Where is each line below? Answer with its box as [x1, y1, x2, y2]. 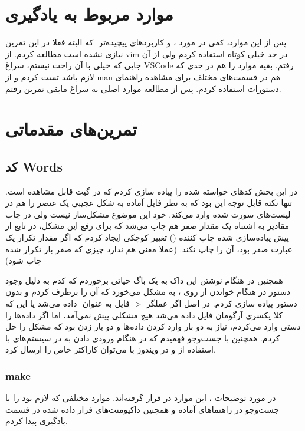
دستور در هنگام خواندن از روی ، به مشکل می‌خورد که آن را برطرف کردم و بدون [5, 285, 291, 298]
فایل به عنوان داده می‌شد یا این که [5, 297, 130, 310]
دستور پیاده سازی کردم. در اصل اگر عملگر [146, 297, 297, 310]
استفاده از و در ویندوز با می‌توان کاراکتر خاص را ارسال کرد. [5, 343, 216, 356]
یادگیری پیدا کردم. [5, 414, 68, 427]
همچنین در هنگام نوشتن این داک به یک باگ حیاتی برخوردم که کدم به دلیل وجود [5, 274, 283, 286]
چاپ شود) [5, 254, 42, 267]
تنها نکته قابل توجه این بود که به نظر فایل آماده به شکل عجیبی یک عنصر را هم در [5, 196, 293, 209]
